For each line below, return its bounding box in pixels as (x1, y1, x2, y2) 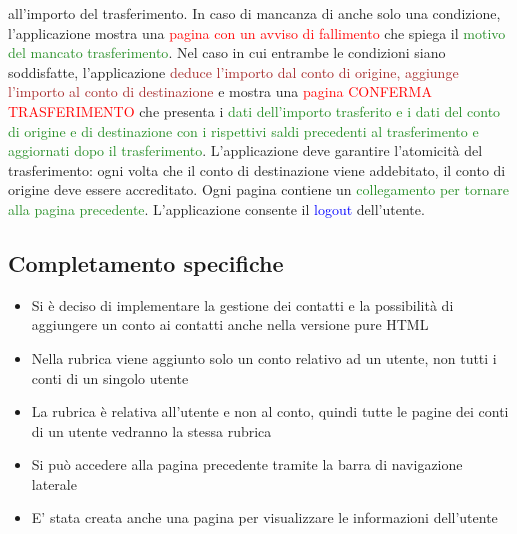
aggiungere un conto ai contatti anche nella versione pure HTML (31, 314, 429, 335)
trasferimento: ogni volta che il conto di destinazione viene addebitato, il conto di (8, 159, 506, 180)
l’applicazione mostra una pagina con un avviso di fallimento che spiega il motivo (8, 22, 506, 43)
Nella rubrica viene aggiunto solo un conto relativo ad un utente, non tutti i (31, 347, 497, 368)
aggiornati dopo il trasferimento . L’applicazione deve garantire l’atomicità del (8, 140, 483, 161)
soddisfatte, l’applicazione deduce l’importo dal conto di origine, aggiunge (8, 61, 459, 82)
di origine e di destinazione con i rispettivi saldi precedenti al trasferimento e (8, 120, 479, 141)
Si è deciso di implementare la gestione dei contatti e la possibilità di (31, 294, 454, 315)
